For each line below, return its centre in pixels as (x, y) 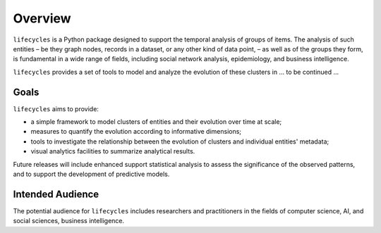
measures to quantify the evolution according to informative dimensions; (136, 132)
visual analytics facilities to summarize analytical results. (113, 151)
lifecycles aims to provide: (56, 108)
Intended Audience (56, 194)
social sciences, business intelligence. (69, 221)
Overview (42, 18)
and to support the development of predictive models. (91, 174)
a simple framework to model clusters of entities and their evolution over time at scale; (156, 122)
